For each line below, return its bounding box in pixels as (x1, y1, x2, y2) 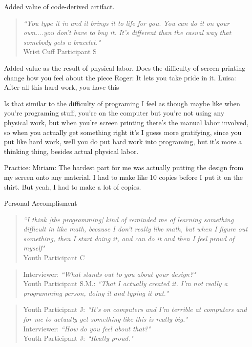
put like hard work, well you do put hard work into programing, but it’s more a (4, 136, 242, 147)
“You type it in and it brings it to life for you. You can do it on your (23, 18, 230, 28)
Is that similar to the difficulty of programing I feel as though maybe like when (4, 98, 240, 108)
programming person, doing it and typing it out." (23, 288, 169, 298)
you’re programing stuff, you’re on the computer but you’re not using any (4, 108, 225, 118)
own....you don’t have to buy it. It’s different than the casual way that (23, 27, 231, 38)
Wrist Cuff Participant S (23, 46, 97, 57)
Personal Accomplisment (4, 198, 77, 208)
